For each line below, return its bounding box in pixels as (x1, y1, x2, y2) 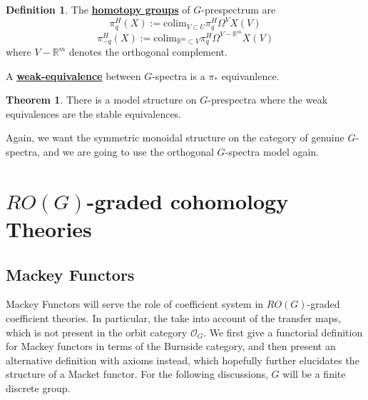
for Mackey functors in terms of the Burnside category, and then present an (6, 339, 336, 354)
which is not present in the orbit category (6, 324, 188, 339)
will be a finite (282, 366, 346, 381)
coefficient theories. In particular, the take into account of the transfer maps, (6, 310, 341, 325)
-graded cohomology (86, 186, 289, 215)
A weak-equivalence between (6, 68, 141, 83)
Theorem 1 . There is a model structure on (6, 92, 197, 107)
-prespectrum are (201, 2, 276, 16)
